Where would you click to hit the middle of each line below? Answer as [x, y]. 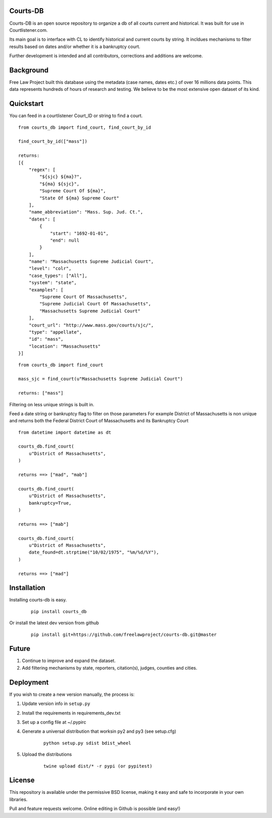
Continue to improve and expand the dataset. [69, 661]
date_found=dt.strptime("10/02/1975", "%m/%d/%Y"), [94, 552]
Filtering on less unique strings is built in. [52, 404]
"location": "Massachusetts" [64, 346]
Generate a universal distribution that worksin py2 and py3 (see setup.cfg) [99, 731]
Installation [27, 588]
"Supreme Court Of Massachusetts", [83, 297]
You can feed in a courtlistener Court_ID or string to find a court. [76, 116]
